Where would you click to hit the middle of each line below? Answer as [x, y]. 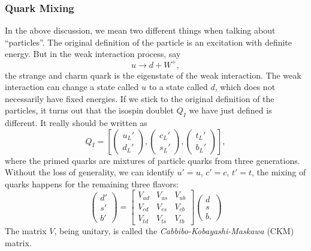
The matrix [26, 230]
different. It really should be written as [76, 123]
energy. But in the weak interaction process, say [93, 54]
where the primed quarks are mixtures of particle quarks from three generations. [153, 160]
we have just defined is [230, 110]
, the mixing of [279, 172]
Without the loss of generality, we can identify [90, 172]
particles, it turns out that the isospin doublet [89, 110]
